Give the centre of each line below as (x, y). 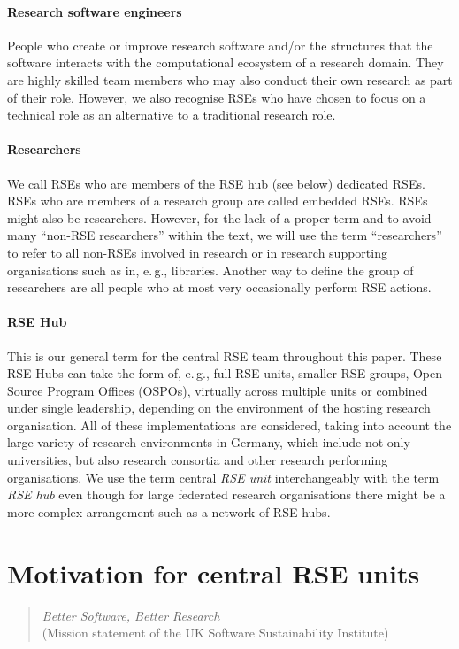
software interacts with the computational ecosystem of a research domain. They (226, 62)
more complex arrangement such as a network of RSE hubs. (169, 511)
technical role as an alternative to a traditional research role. (172, 115)
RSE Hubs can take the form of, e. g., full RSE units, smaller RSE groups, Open (225, 373)
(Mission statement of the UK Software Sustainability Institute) (215, 633)
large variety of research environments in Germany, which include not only (209, 442)
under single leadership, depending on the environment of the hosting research (219, 408)
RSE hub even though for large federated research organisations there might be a (226, 494)
